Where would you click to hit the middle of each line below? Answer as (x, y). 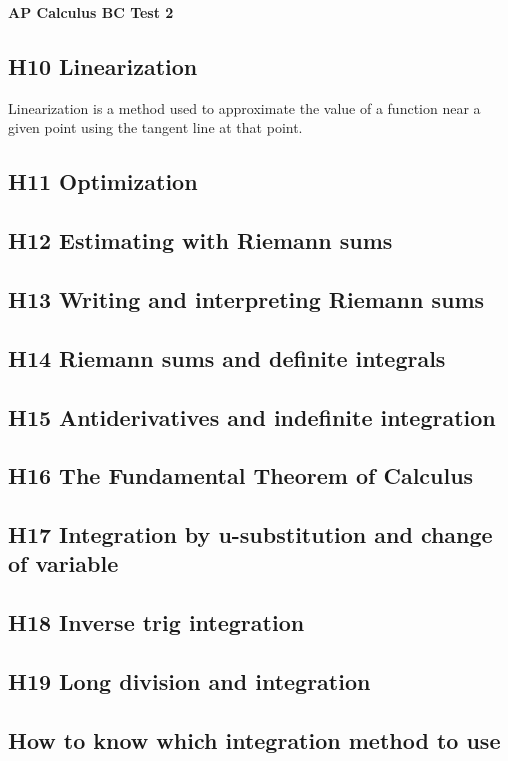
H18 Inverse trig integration (156, 622)
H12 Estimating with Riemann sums (200, 240)
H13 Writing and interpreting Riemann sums (246, 298)
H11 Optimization (103, 181)
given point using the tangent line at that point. (155, 127)
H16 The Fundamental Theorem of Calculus (241, 475)
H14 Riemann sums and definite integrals (227, 357)
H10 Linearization (103, 65)
